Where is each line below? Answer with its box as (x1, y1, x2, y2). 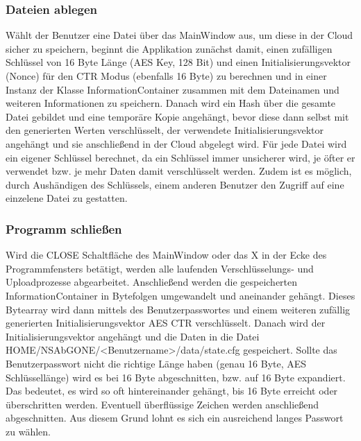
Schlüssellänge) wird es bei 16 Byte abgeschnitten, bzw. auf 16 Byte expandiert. (6, 370, 346, 384)
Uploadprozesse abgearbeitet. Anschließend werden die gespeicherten (6, 275, 298, 289)
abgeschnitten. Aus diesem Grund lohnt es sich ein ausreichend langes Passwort (6, 410, 344, 425)
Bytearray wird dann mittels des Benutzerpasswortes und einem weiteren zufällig (6, 302, 351, 316)
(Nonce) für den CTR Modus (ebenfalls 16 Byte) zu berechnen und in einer (6, 69, 327, 83)
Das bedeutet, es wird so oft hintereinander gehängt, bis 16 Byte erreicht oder (6, 383, 338, 398)
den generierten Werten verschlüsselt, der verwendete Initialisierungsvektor (6, 123, 324, 137)
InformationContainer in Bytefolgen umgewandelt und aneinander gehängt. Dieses (6, 288, 355, 302)
